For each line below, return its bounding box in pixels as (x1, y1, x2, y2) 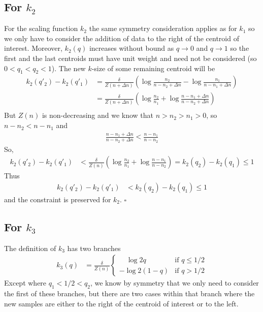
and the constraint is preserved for (4, 194, 111, 204)
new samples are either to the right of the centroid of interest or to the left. (4, 298, 239, 308)
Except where (4, 277, 47, 288)
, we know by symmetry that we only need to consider (90, 277, 259, 288)
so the (230, 43, 249, 53)
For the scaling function (4, 23, 78, 34)
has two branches (67, 242, 121, 253)
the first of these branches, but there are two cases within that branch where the (4, 288, 255, 299)
